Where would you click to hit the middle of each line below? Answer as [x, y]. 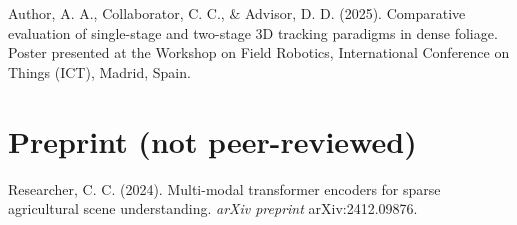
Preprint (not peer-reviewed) [212, 140]
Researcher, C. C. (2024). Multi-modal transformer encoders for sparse [224, 188]
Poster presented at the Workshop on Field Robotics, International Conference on [259, 52]
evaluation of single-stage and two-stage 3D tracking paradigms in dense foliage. [253, 32]
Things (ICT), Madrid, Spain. [99, 71]
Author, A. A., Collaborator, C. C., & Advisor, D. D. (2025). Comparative [237, 13]
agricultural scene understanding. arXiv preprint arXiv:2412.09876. [213, 208]
